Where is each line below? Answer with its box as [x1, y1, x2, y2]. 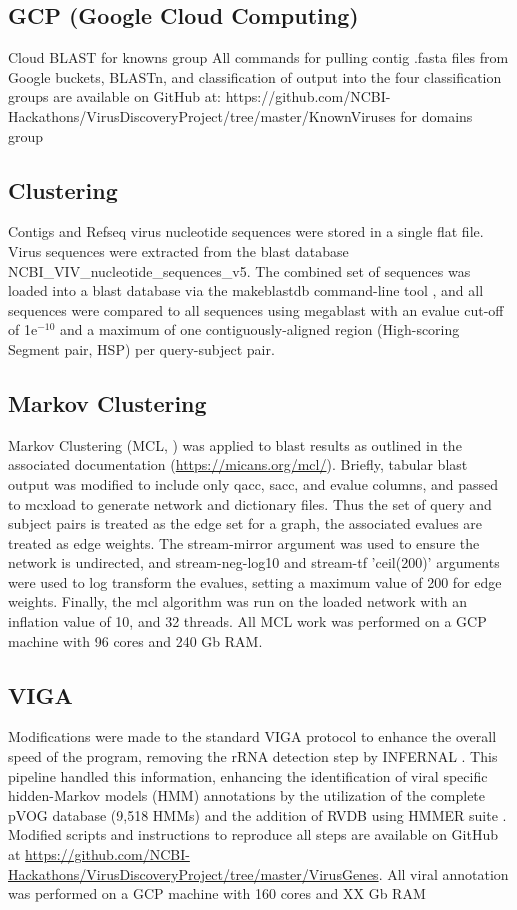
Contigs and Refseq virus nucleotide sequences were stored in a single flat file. [8, 221, 484, 242]
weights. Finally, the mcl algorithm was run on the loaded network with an [8, 591, 467, 612]
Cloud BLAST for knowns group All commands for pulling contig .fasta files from [8, 47, 509, 68]
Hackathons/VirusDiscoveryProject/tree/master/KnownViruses [8, 105, 396, 126]
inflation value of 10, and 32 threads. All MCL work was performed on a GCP [8, 611, 487, 632]
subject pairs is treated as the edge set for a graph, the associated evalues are [8, 513, 483, 534]
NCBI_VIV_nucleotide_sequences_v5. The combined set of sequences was [8, 260, 471, 281]
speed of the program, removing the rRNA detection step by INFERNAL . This [8, 746, 498, 767]
